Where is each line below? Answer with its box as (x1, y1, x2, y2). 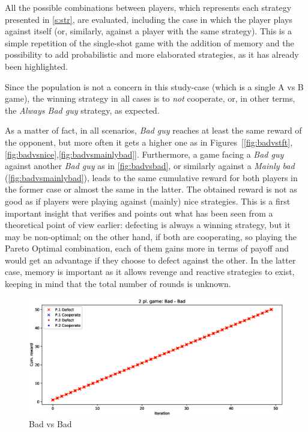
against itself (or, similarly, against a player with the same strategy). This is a (5, 25, 292, 37)
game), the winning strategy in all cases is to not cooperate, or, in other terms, (5, 92, 295, 105)
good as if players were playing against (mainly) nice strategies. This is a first (5, 194, 291, 207)
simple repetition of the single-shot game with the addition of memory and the (5, 36, 294, 49)
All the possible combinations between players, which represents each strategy (5, 1, 292, 13)
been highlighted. (5, 60, 68, 72)
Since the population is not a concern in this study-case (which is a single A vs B (5, 80, 304, 93)
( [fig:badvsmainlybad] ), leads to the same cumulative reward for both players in (5, 171, 298, 184)
